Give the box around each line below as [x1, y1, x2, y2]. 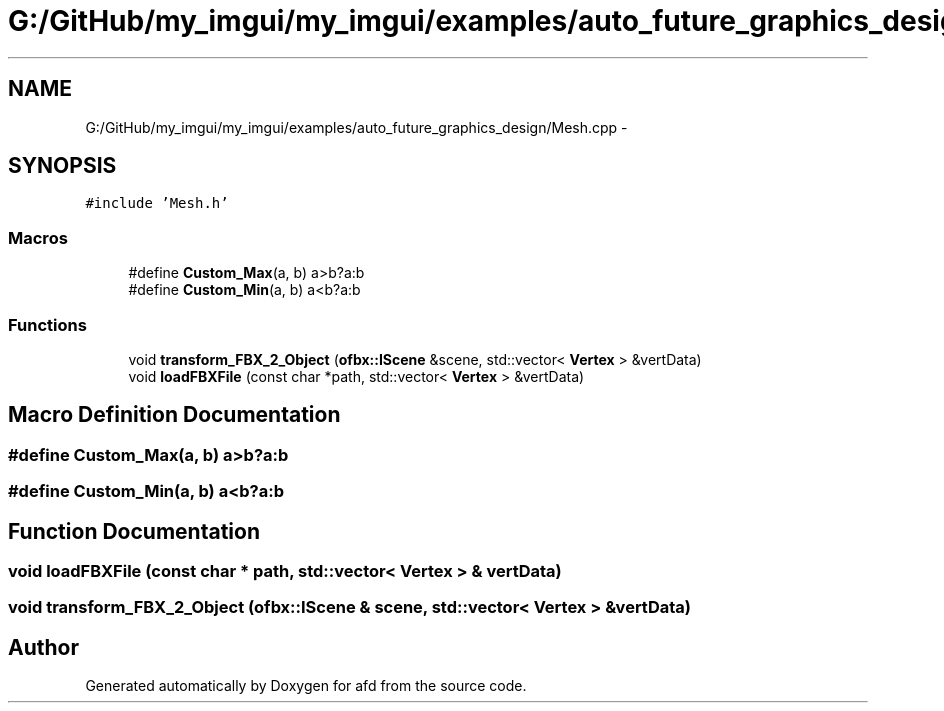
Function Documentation [8, 518, 260, 544]
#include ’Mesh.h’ [85, 195, 229, 212]
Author [8, 634, 79, 660]
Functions [8, 314, 87, 335]
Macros [8, 227, 68, 248]
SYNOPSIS [8, 153, 117, 179]
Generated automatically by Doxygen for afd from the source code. [85, 677, 527, 695]
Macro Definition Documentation [8, 402, 341, 428]
